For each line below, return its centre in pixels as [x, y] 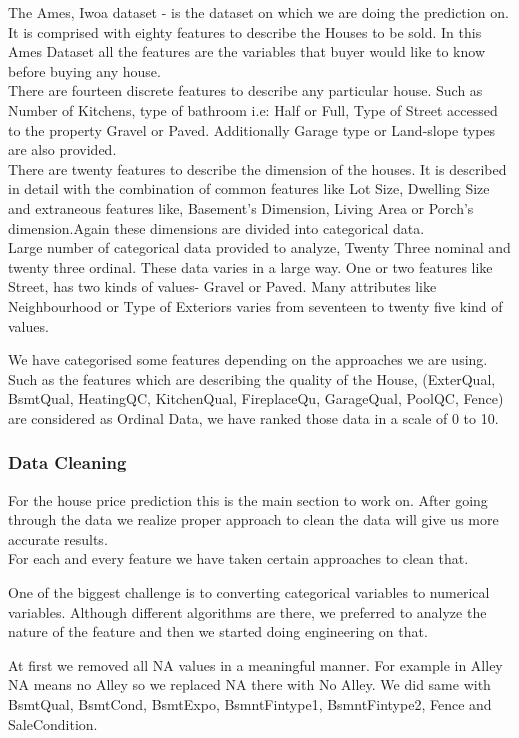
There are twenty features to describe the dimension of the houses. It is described [257, 168]
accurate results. [58, 538]
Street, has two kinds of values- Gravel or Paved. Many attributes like [222, 286]
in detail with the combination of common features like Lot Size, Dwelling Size [249, 188]
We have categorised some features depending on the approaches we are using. [248, 359]
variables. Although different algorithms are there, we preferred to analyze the [247, 611]
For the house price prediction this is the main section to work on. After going [248, 499]
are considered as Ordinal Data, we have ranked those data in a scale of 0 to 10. [253, 417]
